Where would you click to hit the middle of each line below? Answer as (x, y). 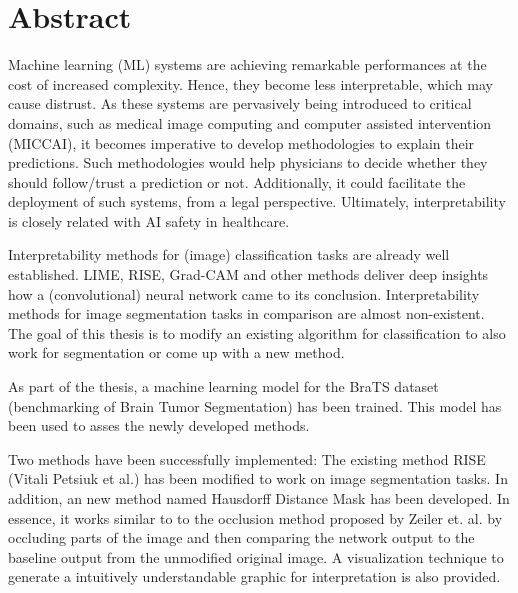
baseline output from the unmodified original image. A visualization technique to (256, 556)
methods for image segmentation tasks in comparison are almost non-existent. (246, 313)
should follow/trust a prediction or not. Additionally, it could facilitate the (237, 181)
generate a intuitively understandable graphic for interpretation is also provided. (254, 576)
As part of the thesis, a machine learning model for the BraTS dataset (223, 386)
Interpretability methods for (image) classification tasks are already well (229, 254)
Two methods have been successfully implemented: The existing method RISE (247, 458)
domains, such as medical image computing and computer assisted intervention (250, 122)
